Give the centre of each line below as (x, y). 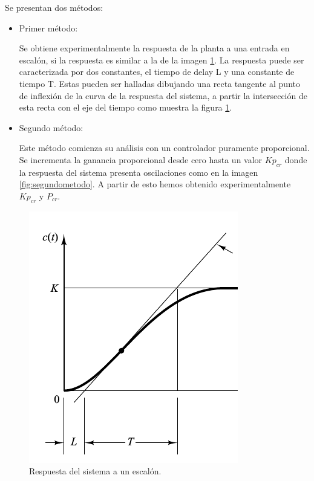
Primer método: (48, 27)
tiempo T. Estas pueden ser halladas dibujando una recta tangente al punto (159, 83)
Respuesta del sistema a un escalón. (95, 471)
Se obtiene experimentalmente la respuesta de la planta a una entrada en (154, 48)
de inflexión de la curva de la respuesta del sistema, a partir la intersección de (163, 95)
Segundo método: (51, 127)
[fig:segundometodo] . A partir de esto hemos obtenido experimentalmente (155, 184)
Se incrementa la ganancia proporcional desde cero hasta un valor (141, 159)
